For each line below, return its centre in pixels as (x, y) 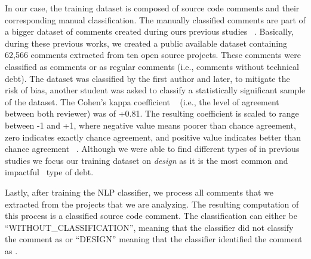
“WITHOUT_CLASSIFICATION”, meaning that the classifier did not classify (149, 227)
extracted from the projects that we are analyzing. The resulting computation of (152, 204)
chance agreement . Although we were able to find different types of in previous (152, 149)
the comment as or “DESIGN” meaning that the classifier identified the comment (154, 239)
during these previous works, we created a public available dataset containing (146, 43)
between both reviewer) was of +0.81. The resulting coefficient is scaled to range (152, 113)
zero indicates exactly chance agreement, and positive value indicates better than (153, 137)
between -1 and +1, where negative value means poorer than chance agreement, (150, 125)
